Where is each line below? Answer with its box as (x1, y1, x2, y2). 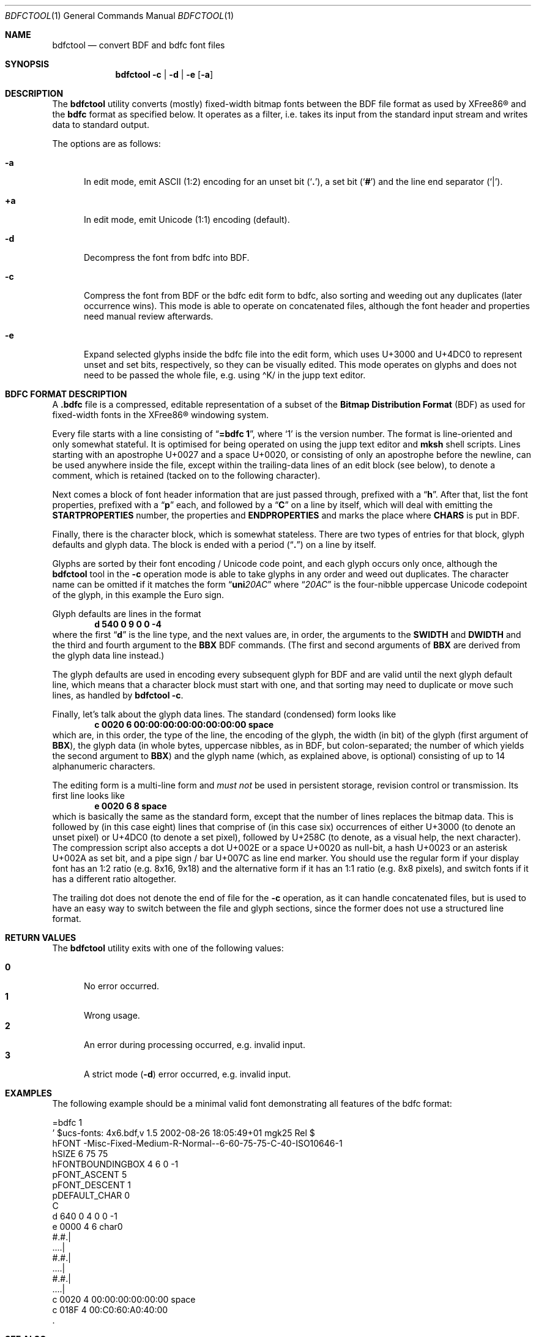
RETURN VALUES (5, 932, 76, 943)
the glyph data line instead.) (52, 650, 165, 661)
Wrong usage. (84, 1010, 140, 1021)
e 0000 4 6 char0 (52, 1221, 123, 1232)
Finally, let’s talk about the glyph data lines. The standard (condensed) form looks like (52, 709, 396, 719)
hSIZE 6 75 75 (52, 1148, 108, 1159)
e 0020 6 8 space (94, 801, 167, 811)
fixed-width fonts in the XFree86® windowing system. (52, 410, 269, 420)
